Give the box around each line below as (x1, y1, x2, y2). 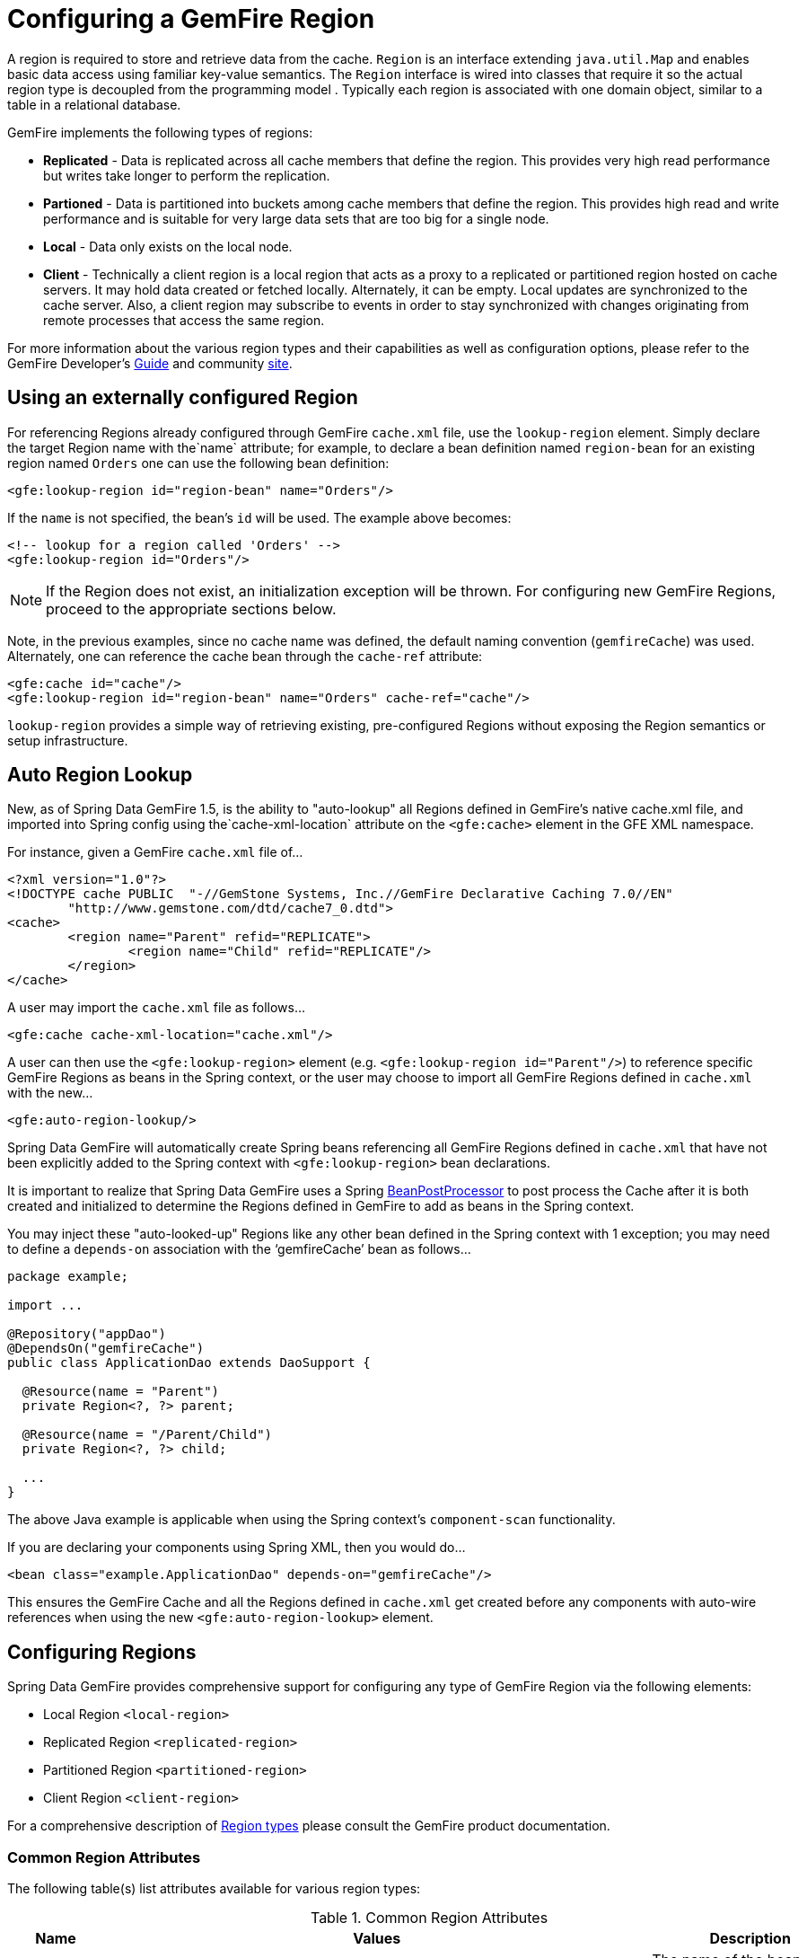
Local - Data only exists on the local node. (43, 238, 293, 254)
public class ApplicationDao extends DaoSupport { (7, 1355, 371, 1371)
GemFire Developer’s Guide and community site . (7, 355, 293, 371)
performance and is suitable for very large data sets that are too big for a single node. (43, 210, 549, 226)
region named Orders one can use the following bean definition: (7, 454, 390, 471)
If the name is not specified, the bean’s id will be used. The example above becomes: (7, 509, 512, 525)
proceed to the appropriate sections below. (46, 599, 337, 618)
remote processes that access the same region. (43, 312, 325, 328)
